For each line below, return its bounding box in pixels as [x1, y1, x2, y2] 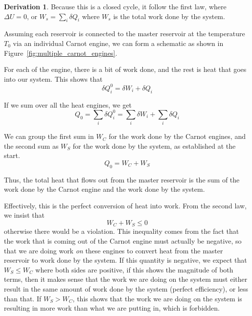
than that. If [4, 293, 42, 303]
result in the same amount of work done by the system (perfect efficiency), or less [4, 284, 249, 294]
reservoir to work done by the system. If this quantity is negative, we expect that [4, 255, 247, 265]
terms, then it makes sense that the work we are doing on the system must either [4, 274, 248, 284]
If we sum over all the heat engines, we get [4, 99, 132, 110]
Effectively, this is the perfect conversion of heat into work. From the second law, [4, 200, 247, 210]
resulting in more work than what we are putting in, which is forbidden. [4, 303, 220, 313]
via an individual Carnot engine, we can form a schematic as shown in [13, 38, 224, 48]
